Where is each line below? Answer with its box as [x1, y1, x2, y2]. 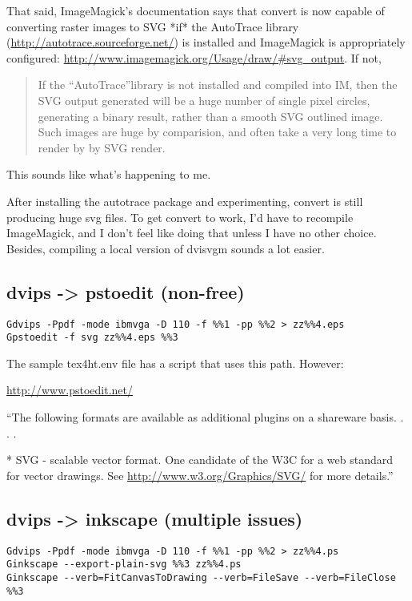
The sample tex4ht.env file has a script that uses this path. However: [6, 354, 344, 371]
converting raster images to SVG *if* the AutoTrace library [6, 18, 299, 34]
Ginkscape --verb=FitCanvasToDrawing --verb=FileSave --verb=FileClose [6, 571, 396, 583]
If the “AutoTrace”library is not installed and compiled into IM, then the [38, 76, 398, 93]
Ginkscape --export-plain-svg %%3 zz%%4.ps [6, 559, 242, 571]
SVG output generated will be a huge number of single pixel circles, [38, 91, 370, 108]
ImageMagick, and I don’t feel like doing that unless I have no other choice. [6, 224, 377, 241]
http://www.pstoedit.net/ [6, 381, 133, 398]
